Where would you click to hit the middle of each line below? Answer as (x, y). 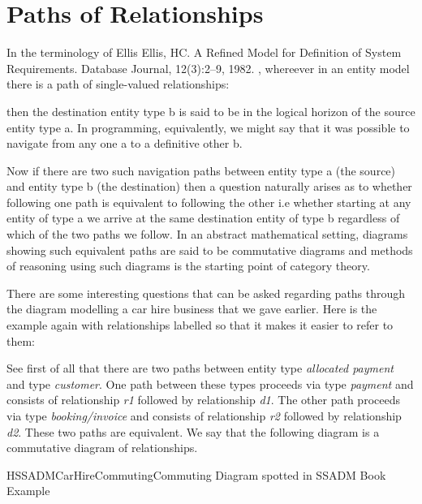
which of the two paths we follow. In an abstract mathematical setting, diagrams (207, 234)
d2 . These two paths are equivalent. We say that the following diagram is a (193, 431)
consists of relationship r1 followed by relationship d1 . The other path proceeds (203, 400)
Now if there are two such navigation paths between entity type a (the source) (201, 170)
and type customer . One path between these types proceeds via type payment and (210, 383)
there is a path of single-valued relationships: (118, 84)
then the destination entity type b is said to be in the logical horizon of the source (211, 111)
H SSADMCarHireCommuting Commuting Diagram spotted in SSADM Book (196, 474)
